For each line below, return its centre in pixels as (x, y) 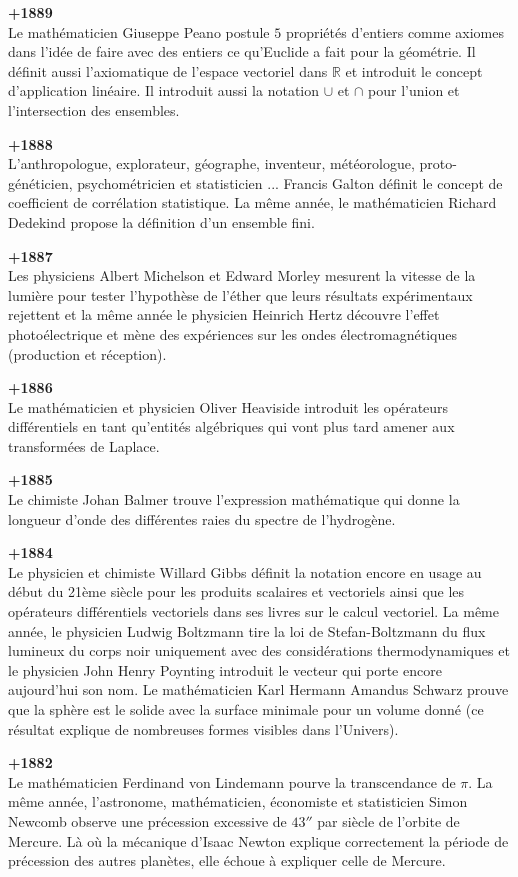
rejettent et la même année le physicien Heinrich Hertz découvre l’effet (224, 314)
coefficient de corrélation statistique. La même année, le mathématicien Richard (252, 202)
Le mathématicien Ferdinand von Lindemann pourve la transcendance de (232, 781)
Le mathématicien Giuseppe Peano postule (139, 31)
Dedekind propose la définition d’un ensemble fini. (161, 221)
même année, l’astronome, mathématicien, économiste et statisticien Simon (238, 801)
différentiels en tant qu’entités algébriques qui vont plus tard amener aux (231, 426)
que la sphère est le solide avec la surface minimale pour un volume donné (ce (246, 709)
